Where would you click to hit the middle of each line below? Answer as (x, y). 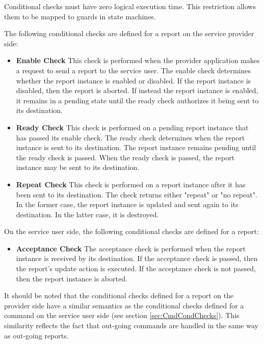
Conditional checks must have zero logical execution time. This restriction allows (130, 6)
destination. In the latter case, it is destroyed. (87, 214)
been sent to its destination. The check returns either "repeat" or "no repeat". (137, 194)
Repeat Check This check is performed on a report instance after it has (131, 184)
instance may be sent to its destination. (78, 167)
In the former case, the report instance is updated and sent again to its (127, 204)
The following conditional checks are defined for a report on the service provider (129, 33)
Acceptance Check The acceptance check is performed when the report (131, 248)
